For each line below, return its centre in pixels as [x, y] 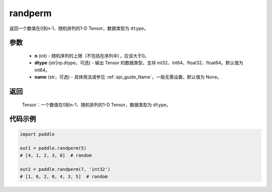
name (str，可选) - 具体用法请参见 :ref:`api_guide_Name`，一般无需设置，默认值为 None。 [128, 77]
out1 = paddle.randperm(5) [53, 148]
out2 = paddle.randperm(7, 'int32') [65, 170]
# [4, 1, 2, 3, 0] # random [56, 155]
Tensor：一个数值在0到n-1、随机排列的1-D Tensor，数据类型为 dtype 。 [96, 105]
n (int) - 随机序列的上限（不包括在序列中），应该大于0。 [92, 56]
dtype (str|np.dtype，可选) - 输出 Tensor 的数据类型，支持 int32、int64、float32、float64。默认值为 [139, 63]
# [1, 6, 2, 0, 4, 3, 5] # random [64, 176]
